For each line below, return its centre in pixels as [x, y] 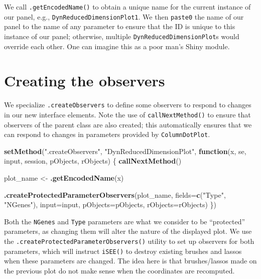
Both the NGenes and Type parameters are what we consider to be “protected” [125, 221]
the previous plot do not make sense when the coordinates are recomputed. [119, 270]
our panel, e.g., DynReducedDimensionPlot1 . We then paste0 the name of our [124, 16]
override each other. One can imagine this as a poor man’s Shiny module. [117, 46]
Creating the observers [85, 81]
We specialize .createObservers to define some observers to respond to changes [128, 105]
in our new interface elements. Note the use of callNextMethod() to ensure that [127, 114]
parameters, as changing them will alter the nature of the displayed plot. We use [128, 231]
